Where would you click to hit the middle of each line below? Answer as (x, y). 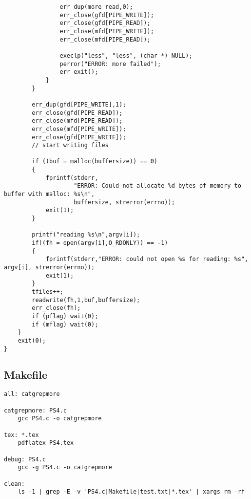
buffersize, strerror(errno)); (124, 202)
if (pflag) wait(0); (65, 316)
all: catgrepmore (32, 394)
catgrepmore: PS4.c (35, 410)
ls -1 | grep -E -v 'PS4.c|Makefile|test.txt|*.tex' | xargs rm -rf (131, 492)
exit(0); (32, 340)
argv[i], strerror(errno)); (49, 267)
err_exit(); (79, 72)
